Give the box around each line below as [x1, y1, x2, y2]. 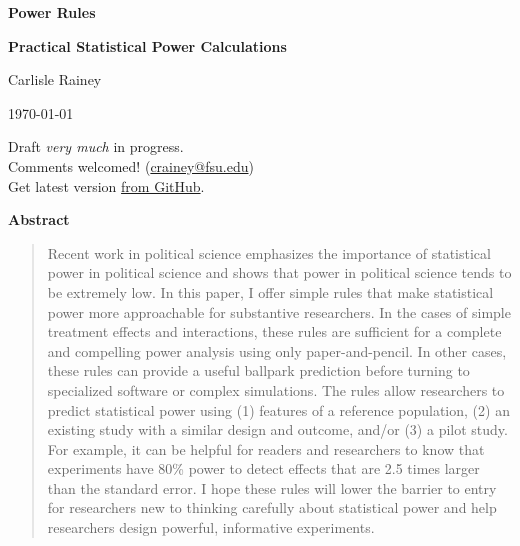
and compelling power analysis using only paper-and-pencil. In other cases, [47, 340, 507, 361]
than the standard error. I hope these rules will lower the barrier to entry [47, 477, 497, 498]
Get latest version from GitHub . [8, 175, 205, 196]
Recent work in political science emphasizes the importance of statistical [47, 242, 491, 263]
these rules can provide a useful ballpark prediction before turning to [47, 360, 470, 381]
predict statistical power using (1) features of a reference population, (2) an [47, 399, 510, 420]
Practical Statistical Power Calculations [8, 35, 287, 56]
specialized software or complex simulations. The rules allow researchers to [47, 379, 505, 400]
